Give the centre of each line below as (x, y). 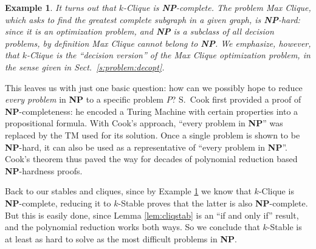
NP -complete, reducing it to (58, 203)
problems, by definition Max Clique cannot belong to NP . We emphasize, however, (158, 43)
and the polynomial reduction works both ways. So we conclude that (132, 227)
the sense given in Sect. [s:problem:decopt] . (85, 67)
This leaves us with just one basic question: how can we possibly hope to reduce (154, 87)
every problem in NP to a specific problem (84, 99)
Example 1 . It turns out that (60, 7)
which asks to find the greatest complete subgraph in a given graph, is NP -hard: (153, 19)
